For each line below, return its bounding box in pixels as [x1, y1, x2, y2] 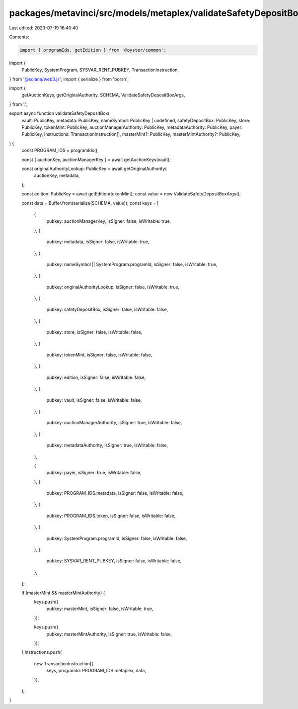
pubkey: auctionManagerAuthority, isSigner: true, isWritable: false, [46, 420, 182, 426]
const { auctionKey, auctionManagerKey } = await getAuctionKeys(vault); [21, 157, 171, 163]
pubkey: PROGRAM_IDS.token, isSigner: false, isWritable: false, [46, 513, 176, 519]
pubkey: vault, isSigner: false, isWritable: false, [46, 397, 142, 403]
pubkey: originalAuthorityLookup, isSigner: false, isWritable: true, [46, 284, 180, 290]
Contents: [9, 34, 29, 40]
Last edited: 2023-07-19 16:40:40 [9, 25, 78, 31]
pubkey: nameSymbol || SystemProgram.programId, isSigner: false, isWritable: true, [46, 261, 218, 267]
